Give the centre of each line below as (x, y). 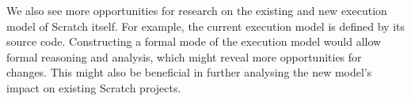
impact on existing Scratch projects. (94, 87)
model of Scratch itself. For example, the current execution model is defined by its (206, 26)
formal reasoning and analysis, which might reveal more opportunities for (184, 56)
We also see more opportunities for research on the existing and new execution (197, 10)
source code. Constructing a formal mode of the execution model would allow (194, 41)
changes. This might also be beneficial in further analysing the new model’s (189, 72)
